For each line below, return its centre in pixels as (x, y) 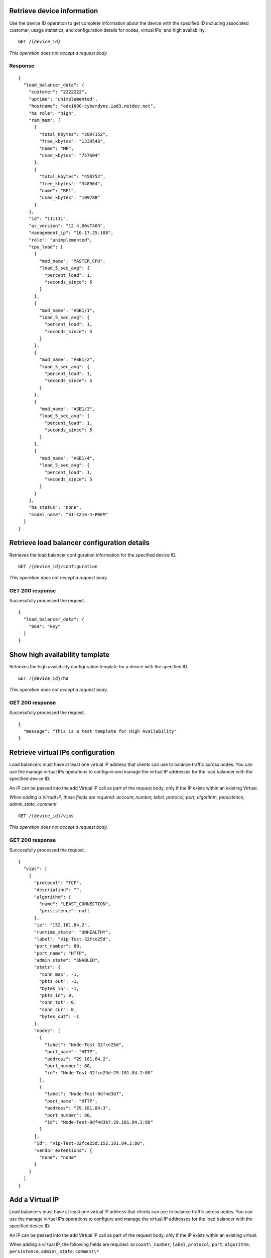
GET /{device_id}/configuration (58, 566)
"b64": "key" (44, 626)
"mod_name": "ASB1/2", (67, 360)
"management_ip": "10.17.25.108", (71, 233)
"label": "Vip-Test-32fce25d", (73, 939)
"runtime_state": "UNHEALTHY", (73, 932)
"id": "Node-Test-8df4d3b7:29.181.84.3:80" (99, 1122)
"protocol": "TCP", (58, 883)
